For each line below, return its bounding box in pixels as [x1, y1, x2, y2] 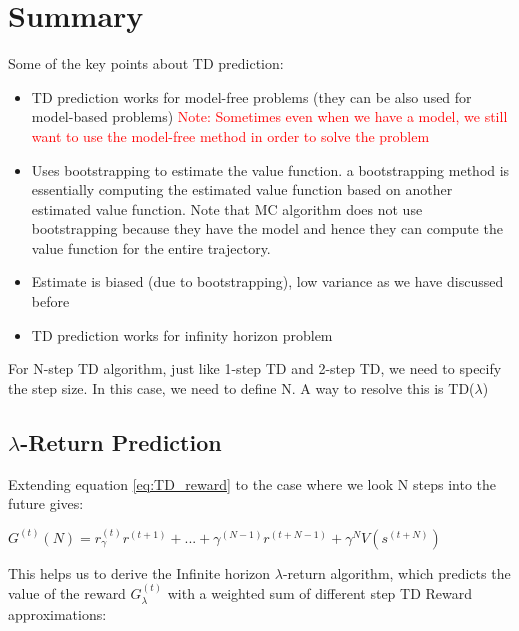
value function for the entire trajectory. [31, 237, 271, 258]
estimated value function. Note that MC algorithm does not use [31, 198, 423, 219]
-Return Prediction [20, 426, 222, 457]
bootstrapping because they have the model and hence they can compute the [31, 218, 503, 239]
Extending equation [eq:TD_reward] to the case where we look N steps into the [8, 473, 496, 494]
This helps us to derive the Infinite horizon [8, 562, 271, 583]
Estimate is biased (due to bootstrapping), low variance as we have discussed [31, 271, 504, 292]
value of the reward [8, 583, 126, 604]
